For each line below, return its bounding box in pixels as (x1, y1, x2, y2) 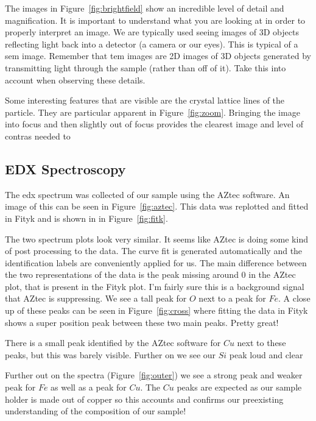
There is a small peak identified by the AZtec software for (5, 336, 221, 349)
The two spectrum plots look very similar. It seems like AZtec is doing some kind (5, 232, 308, 245)
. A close (278, 292, 311, 305)
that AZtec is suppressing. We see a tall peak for (5, 292, 187, 305)
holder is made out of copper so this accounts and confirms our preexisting (5, 392, 284, 405)
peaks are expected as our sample (177, 381, 302, 394)
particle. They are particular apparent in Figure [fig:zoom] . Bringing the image (5, 105, 300, 118)
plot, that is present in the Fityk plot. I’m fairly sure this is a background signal (5, 280, 304, 292)
